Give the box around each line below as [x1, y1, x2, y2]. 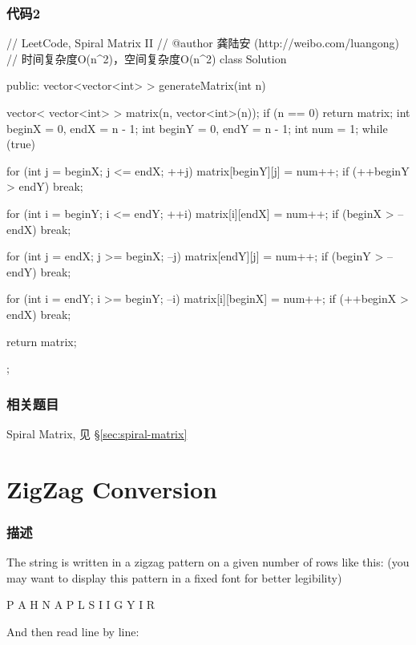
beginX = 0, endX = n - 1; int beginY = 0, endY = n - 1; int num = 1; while [6, 119, 388, 136]
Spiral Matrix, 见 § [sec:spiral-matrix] [6, 425, 188, 441]
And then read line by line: [6, 623, 139, 639]
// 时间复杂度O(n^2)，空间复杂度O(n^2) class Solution [6, 50, 287, 67]
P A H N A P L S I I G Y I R [6, 596, 155, 613]
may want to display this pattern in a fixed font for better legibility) [6, 569, 342, 586]
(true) [6, 135, 35, 152]
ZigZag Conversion [6, 472, 218, 505]
